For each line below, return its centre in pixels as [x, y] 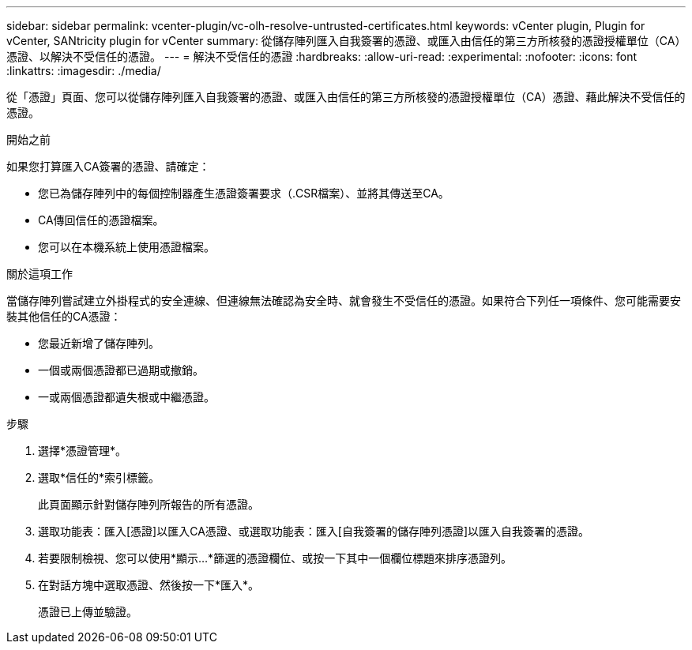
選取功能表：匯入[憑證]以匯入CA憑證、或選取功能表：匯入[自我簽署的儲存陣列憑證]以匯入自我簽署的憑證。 [314, 531]
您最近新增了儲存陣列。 [99, 343]
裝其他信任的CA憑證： [64, 316]
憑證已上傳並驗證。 [88, 612]
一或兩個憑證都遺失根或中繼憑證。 [126, 397]
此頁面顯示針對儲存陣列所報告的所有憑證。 [149, 504]
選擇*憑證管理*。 [83, 451]
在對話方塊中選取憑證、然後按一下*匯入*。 [149, 585]
